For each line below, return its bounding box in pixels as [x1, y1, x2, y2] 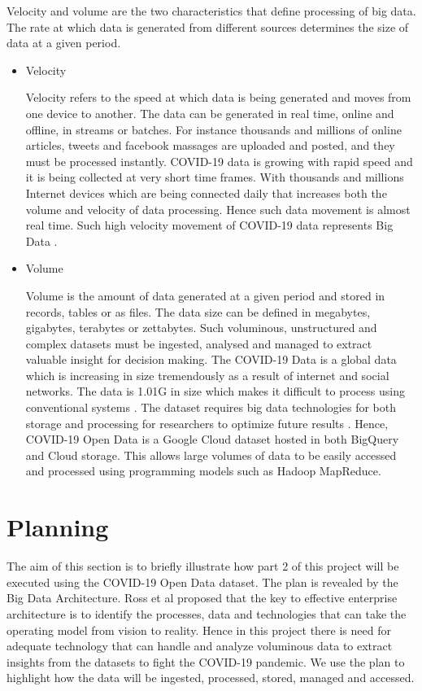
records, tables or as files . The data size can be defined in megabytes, [25, 303, 371, 320]
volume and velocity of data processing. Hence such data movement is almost [25, 200, 411, 217]
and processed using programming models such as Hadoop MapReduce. [25, 462, 381, 479]
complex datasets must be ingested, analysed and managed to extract [25, 335, 372, 352]
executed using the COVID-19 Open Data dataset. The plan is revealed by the [7, 573, 398, 590]
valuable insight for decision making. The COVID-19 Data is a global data [25, 351, 397, 368]
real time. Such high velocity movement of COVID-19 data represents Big [25, 216, 394, 234]
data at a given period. [7, 34, 121, 51]
